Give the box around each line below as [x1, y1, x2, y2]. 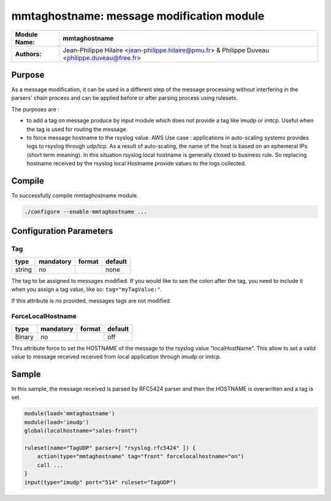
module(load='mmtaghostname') [24, 410, 115, 417]
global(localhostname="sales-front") [24, 428, 138, 434]
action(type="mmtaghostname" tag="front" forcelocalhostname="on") [37, 453, 245, 460]
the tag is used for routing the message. [26, 126, 128, 133]
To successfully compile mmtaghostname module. [11, 192, 139, 199]
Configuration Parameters [11, 226, 113, 236]
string [15, 265, 32, 274]
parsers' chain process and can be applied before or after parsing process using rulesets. [11, 94, 238, 102]
